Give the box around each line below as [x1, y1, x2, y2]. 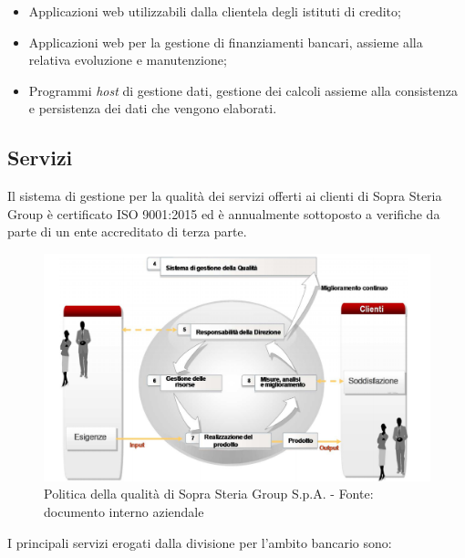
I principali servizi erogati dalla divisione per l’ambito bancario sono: [7, 532, 392, 552]
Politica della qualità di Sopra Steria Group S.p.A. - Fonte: [44, 484, 374, 503]
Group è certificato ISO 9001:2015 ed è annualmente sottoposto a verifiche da [7, 204, 440, 223]
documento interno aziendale [44, 501, 204, 521]
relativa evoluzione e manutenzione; [28, 50, 227, 69]
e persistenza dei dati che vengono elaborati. [28, 99, 277, 118]
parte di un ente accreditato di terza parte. [7, 222, 247, 241]
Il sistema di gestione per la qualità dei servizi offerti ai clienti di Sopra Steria [7, 186, 442, 205]
